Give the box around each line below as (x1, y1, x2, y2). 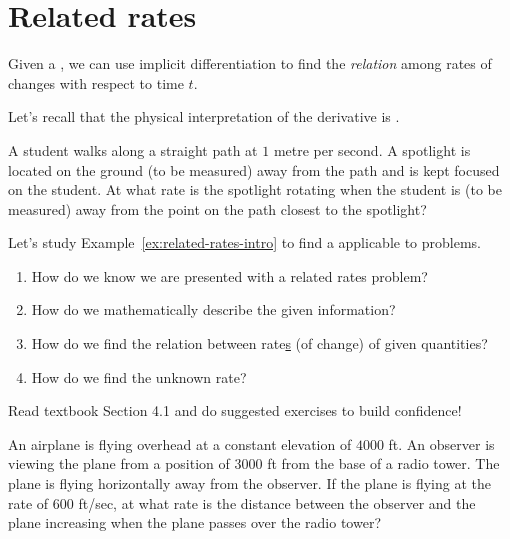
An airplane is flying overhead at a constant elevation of (8, 433, 352, 454)
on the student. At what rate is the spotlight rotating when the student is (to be (8, 179, 502, 200)
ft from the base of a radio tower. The (267, 453, 500, 474)
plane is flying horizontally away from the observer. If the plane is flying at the (8, 473, 492, 494)
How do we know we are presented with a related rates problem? (31, 265, 428, 286)
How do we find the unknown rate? (31, 366, 247, 387)
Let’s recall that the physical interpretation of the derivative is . (8, 106, 400, 127)
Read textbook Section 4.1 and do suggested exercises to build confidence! (8, 400, 462, 421)
